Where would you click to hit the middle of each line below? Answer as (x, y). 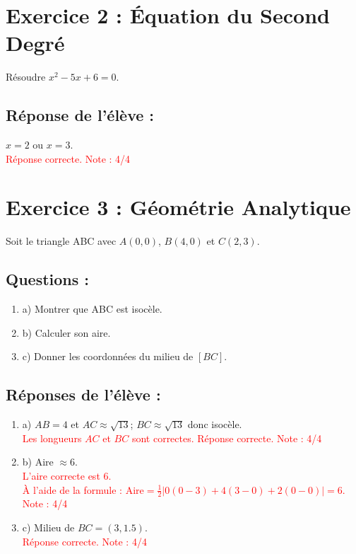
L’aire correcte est (61, 475)
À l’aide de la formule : (72, 489)
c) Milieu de (48, 527)
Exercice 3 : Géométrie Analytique (178, 207)
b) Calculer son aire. (66, 332)
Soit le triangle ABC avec (61, 241)
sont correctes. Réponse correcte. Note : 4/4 (227, 438)
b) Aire (38, 462)
